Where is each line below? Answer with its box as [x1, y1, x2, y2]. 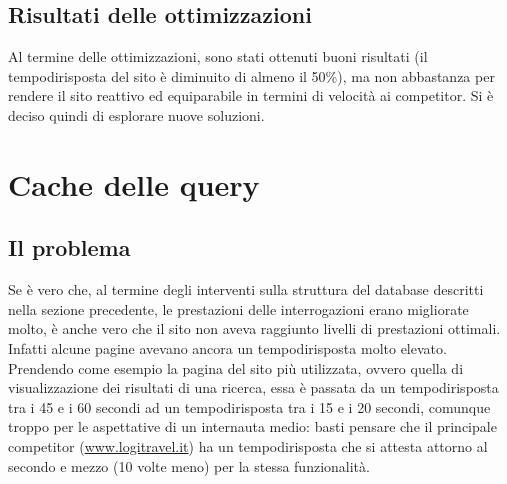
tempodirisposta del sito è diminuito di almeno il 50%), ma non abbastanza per [8, 65, 495, 86]
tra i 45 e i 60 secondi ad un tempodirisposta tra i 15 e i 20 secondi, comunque [8, 396, 491, 417]
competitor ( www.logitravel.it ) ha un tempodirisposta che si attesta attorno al [8, 435, 488, 456]
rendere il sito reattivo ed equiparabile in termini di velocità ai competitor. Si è [8, 85, 494, 106]
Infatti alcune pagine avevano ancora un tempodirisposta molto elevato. [8, 337, 447, 358]
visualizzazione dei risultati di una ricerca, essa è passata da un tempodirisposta [8, 377, 499, 398]
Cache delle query [8, 163, 260, 204]
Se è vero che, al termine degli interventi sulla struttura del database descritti [8, 279, 484, 300]
